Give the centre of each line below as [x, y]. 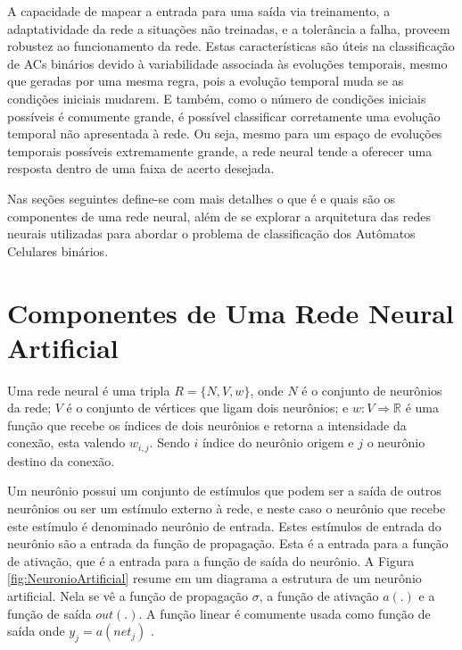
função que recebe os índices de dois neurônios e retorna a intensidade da [207, 425]
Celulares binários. [58, 250]
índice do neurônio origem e [278, 442]
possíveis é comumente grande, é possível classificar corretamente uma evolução [224, 116]
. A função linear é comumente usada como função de [285, 613]
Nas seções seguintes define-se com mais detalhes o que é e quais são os [202, 198]
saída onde [36, 631]
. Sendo [169, 442]
